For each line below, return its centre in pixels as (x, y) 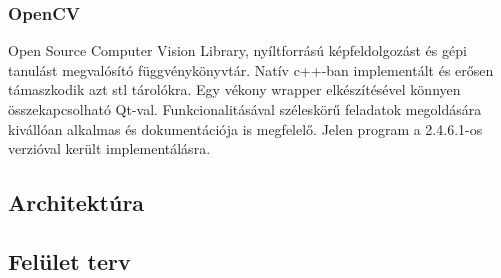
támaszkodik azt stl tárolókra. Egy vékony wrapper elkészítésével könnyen (234, 89)
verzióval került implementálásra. (109, 148)
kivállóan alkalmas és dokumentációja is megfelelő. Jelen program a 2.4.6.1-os (245, 128)
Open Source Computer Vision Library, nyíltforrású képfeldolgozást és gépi (237, 50)
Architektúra (76, 202)
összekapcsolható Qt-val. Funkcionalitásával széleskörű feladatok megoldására (245, 109)
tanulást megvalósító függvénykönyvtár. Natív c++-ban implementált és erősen (251, 69)
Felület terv (69, 260)
